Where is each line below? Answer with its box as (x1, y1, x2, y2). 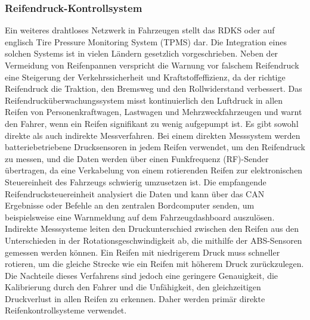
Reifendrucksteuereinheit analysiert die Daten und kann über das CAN (5, 187, 265, 200)
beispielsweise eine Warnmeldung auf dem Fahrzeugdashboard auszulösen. (5, 210, 275, 223)
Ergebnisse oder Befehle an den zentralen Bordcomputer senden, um (5, 199, 255, 212)
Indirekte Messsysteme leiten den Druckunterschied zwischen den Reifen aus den (5, 222, 299, 235)
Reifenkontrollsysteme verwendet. (5, 304, 127, 316)
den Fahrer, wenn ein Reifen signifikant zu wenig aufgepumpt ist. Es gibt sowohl (5, 117, 299, 129)
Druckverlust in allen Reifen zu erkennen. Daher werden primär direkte (5, 292, 265, 305)
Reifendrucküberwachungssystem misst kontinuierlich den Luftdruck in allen (5, 94, 283, 106)
